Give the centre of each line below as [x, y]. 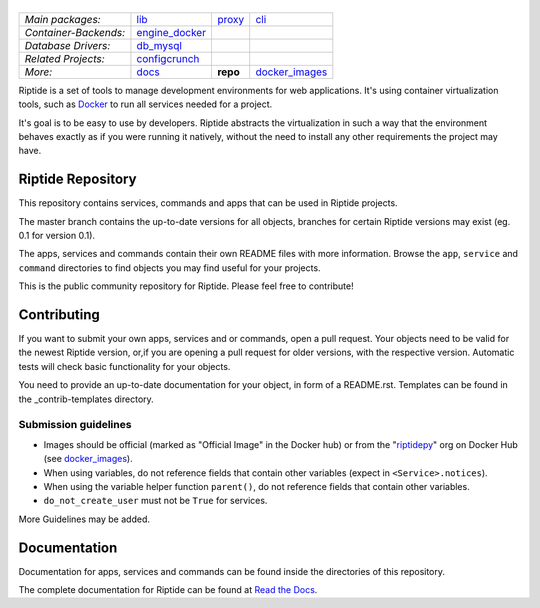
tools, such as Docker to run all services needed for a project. [145, 104]
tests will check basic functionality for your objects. [124, 366]
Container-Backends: [75, 32]
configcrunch [168, 58]
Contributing [59, 314]
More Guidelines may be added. [84, 519]
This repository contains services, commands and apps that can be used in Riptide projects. [208, 203]
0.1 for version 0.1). [56, 235]
